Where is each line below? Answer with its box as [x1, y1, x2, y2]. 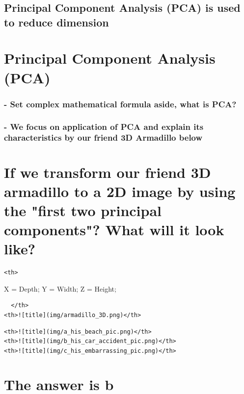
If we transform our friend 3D [4, 162, 211, 182]
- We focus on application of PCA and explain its [4, 120, 204, 132]
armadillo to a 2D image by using [4, 181, 236, 201]
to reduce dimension [4, 14, 109, 29]
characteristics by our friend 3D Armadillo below [4, 131, 203, 144]
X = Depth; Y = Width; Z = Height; [4, 283, 116, 294]
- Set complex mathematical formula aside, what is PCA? [4, 98, 237, 110]
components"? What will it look [4, 220, 224, 240]
